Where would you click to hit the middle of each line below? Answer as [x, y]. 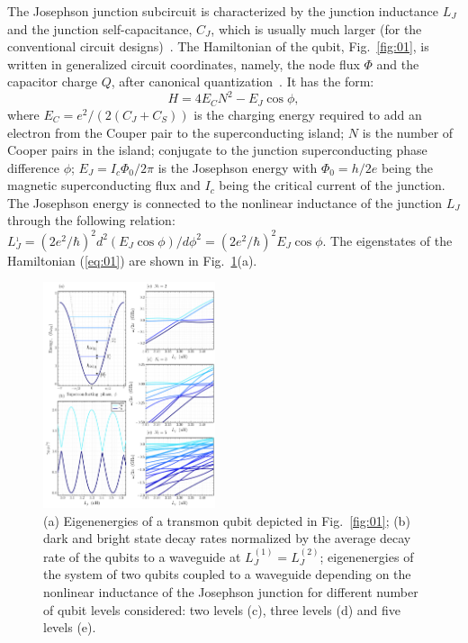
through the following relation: [91, 220]
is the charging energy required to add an [308, 114]
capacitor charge [53, 82]
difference [33, 167]
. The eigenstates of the [387, 240]
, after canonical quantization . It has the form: [243, 82]
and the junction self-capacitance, [100, 28]
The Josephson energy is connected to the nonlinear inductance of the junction [225, 202]
